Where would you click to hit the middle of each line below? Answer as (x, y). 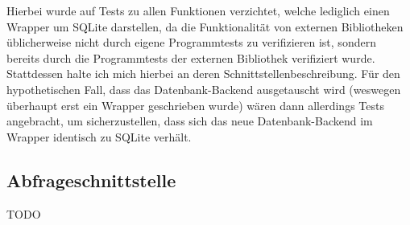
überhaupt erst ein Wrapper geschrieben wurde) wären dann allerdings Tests (195, 105)
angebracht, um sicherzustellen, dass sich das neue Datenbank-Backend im (190, 121)
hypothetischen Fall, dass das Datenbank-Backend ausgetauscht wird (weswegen (204, 89)
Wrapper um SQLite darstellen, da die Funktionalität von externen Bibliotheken (205, 26)
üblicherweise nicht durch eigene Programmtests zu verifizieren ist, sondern (191, 42)
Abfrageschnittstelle (91, 180)
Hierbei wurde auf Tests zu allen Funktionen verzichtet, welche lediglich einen (198, 10)
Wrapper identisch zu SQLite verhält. (99, 136)
